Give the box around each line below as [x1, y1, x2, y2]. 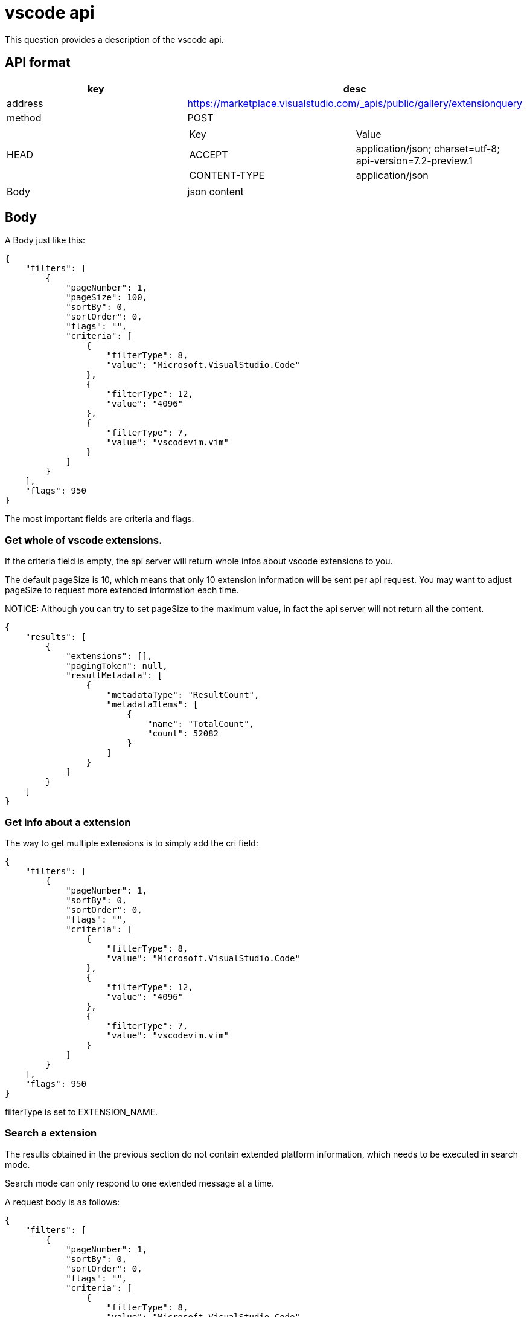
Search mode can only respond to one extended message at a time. [5, 1177, 274, 1188]
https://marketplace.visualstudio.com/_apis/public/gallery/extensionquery [187, 97, 522, 109]
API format [5, 55, 71, 71]
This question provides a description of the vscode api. [5, 34, 224, 45]
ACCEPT [189, 148, 228, 161]
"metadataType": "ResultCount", [106, 690, 260, 700]
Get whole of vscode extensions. [5, 533, 162, 546]
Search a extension [5, 1127, 97, 1139]
